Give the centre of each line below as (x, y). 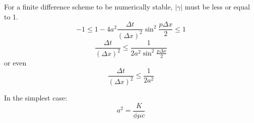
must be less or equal (217, 6)
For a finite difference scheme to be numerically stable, (88, 6)
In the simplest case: (36, 97)
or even (15, 62)
